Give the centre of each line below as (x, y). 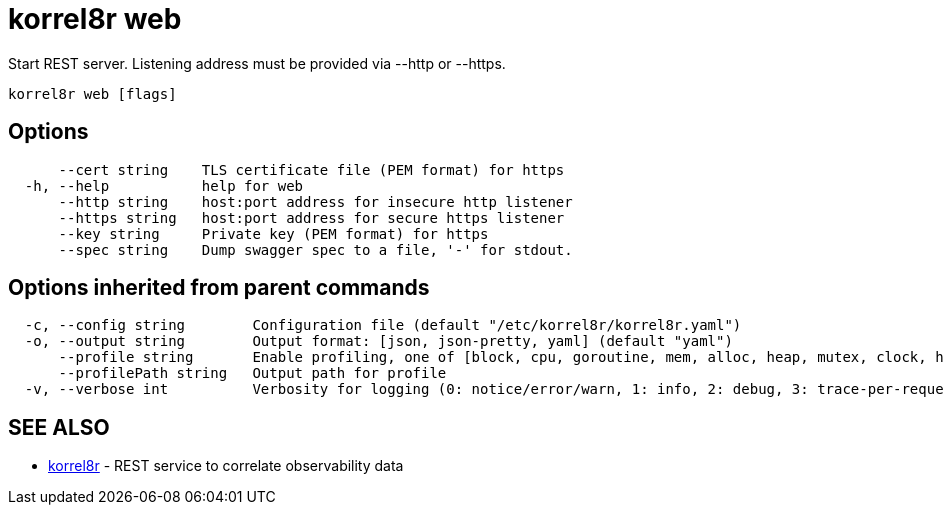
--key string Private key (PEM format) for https (273, 233)
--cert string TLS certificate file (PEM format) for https (311, 169)
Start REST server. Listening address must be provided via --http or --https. (257, 63)
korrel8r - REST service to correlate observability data (226, 466)
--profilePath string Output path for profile (252, 373)
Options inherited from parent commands (219, 288)
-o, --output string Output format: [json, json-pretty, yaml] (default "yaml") (378, 341)
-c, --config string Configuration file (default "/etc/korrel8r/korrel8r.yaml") (383, 325)
